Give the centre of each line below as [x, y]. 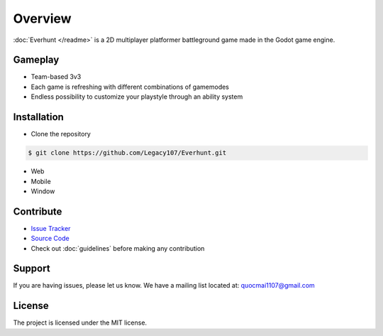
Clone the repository [61, 134]
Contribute [38, 211]
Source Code [50, 239]
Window [43, 191]
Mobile [41, 181]
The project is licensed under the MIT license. [80, 323]
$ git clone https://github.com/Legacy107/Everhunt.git [127, 153]
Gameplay [36, 60]
